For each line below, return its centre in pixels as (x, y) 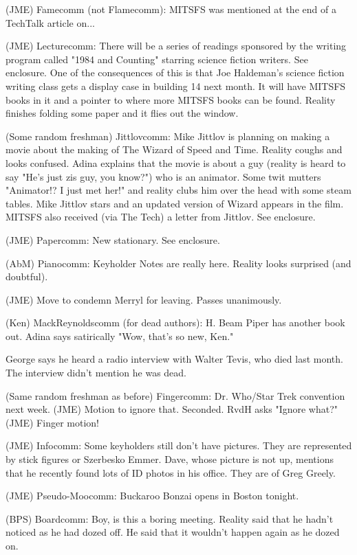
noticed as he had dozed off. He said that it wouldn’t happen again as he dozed (173, 532)
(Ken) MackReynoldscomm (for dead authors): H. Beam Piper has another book (175, 322)
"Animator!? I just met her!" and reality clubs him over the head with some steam (178, 190)
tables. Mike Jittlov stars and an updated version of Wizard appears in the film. (175, 203)
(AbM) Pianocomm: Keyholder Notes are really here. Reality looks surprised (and (178, 263)
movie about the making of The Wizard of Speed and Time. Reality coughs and (174, 149)
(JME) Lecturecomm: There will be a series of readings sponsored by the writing (176, 46)
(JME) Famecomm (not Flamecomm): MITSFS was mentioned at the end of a (171, 9)
